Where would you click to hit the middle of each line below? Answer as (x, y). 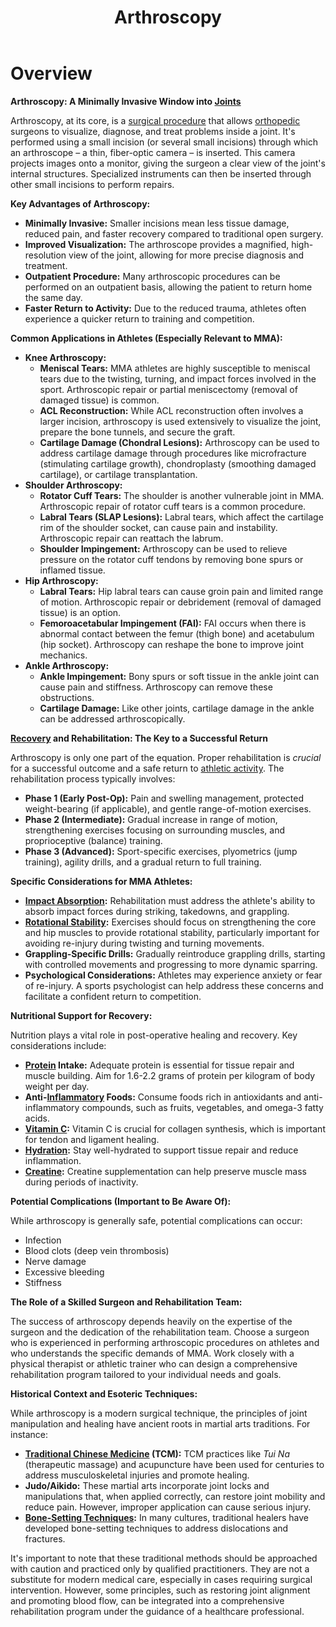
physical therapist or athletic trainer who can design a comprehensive (154, 1363)
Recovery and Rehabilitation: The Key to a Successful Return (139, 738)
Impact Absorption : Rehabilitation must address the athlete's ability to (170, 900)
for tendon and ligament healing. (92, 1139)
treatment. (46, 265)
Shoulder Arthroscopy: (73, 485)
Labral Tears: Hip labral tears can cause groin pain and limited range (181, 591)
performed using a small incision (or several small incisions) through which (164, 142)
